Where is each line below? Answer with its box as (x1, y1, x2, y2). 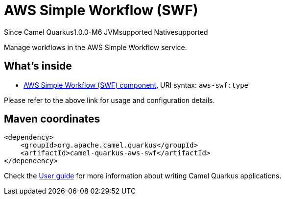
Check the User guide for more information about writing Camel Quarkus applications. (4, 172, 282, 180)
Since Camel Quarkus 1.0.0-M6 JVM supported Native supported (4, 27, 208, 36)
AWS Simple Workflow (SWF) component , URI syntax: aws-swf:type (24, 80, 249, 89)
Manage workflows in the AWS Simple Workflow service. (4, 43, 187, 51)
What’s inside (4, 60, 72, 73)
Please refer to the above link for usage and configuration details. (4, 96, 215, 104)
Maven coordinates (4, 113, 100, 125)
